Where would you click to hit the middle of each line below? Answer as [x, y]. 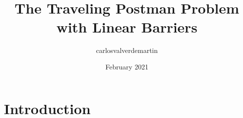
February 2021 [127, 66]
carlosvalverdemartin [127, 50]
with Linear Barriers [127, 27]
